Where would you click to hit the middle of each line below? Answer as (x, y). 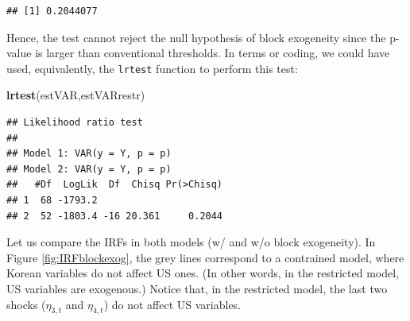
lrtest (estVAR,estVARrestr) (76, 95)
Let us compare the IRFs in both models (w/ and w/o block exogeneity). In (191, 242)
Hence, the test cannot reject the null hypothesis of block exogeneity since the (196, 37)
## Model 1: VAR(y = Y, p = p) (89, 154)
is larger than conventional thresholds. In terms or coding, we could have (213, 53)
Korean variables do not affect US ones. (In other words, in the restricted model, (203, 273)
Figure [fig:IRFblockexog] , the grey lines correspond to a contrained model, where (205, 257)
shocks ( (26, 304)
